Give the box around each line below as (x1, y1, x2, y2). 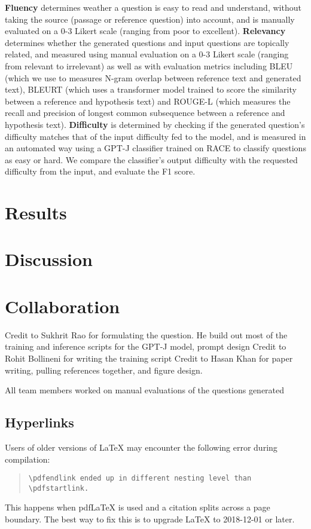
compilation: (5, 452, 50, 465)
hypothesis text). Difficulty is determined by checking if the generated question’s (5, 118, 305, 130)
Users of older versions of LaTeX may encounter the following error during (5, 441, 278, 453)
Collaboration (5, 293, 120, 318)
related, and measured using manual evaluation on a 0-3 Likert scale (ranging (5, 48, 289, 60)
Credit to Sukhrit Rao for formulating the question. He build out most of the (5, 328, 288, 341)
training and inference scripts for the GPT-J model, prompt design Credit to (5, 340, 286, 353)
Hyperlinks (5, 413, 74, 432)
